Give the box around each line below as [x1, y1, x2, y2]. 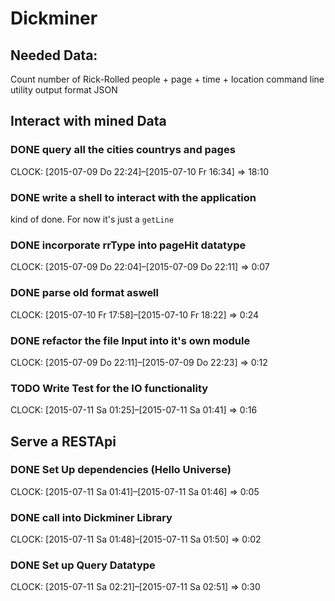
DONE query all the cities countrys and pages [10, 143, 236, 157]
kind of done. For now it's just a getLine [10, 213, 174, 225]
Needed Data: [10, 47, 98, 64]
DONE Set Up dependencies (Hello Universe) [10, 463, 232, 477]
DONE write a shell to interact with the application [10, 190, 257, 204]
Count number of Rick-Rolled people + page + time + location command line [10, 73, 325, 85]
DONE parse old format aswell [10, 286, 159, 300]
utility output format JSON [10, 84, 118, 96]
